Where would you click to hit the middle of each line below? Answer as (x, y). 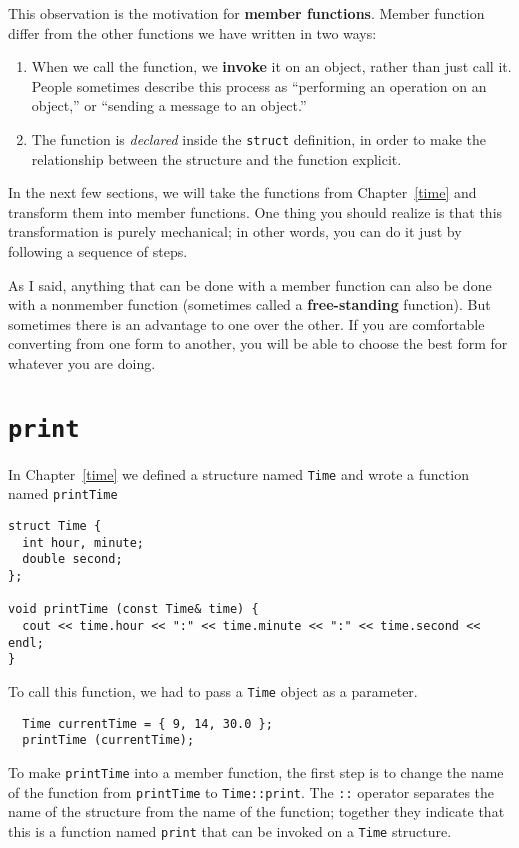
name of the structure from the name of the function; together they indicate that (256, 811)
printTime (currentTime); (108, 740)
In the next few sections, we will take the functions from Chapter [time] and (242, 192)
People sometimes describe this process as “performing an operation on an (259, 85)
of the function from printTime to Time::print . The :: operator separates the (251, 791)
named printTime (63, 493)
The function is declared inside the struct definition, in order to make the (258, 138)
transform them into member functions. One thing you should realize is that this (255, 211)
